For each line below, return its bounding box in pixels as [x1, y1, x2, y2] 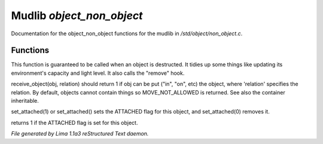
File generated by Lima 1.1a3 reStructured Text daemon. [11, 130, 149, 137]
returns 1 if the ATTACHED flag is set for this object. [11, 119, 138, 126]
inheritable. [11, 97, 39, 105]
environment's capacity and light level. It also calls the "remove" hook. [11, 69, 185, 76]
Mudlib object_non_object [11, 9, 143, 22]
